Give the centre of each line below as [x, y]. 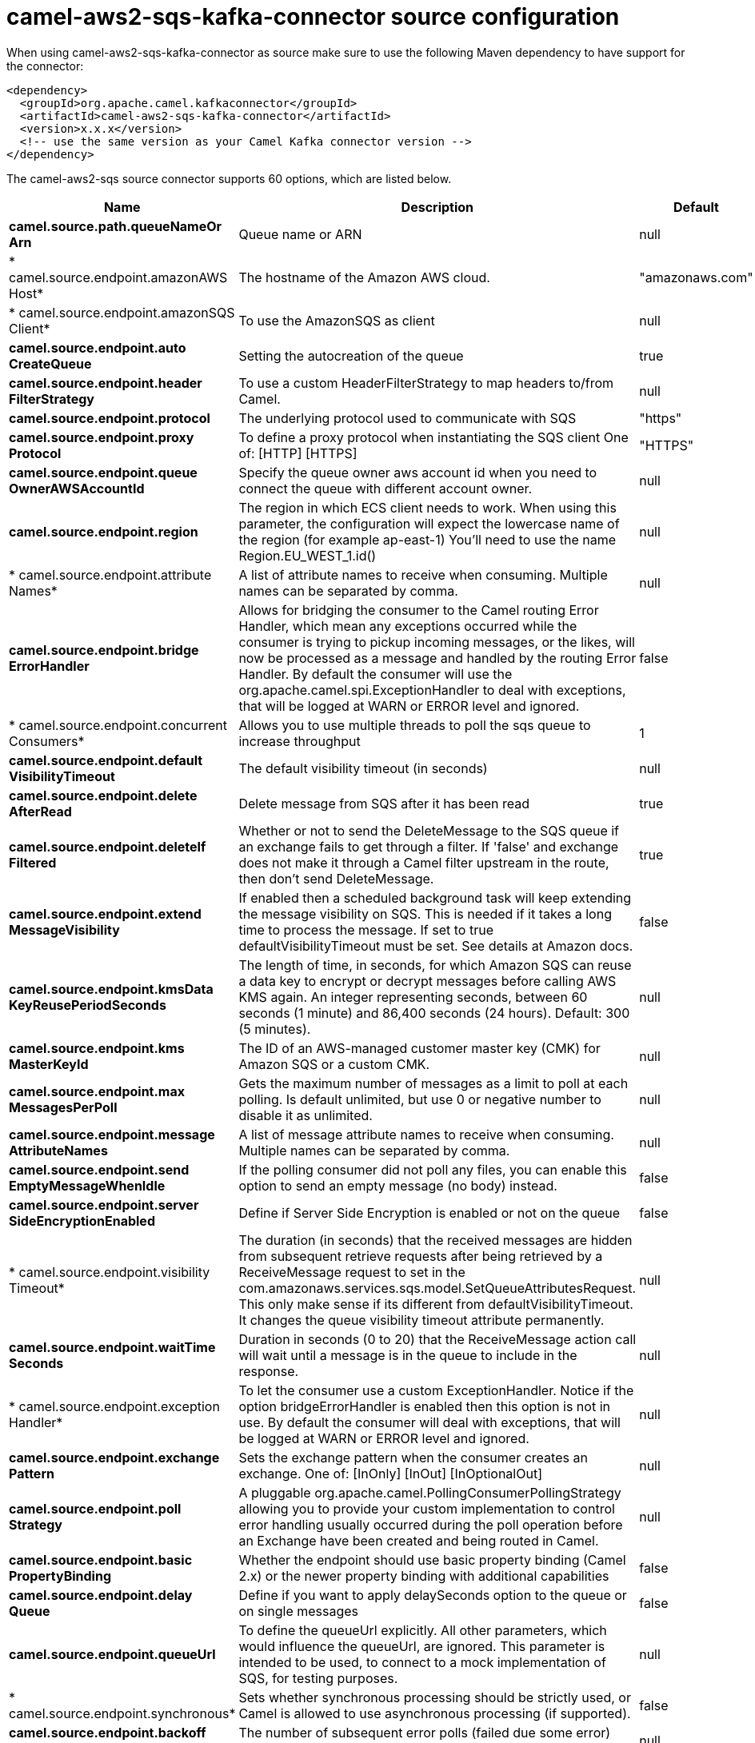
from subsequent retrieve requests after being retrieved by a [421, 1256]
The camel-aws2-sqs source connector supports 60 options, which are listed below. [229, 178]
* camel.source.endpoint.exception [114, 1406]
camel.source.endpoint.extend [105, 913]
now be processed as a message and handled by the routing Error [437, 658]
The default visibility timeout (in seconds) [363, 768]
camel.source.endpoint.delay [101, 1595]
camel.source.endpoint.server [104, 1205]
